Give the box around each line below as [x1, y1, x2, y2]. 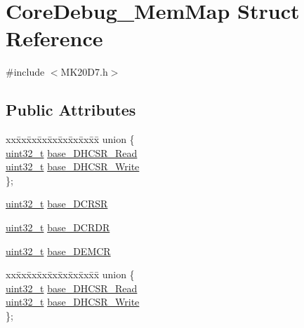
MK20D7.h [60, 64, 108, 79]
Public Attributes [6, 99, 136, 121]
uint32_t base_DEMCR [6, 243, 111, 258]
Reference [6, 24, 103, 53]
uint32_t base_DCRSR [6, 196, 108, 211]
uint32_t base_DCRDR [6, 220, 110, 235]
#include [6, 64, 45, 79]
